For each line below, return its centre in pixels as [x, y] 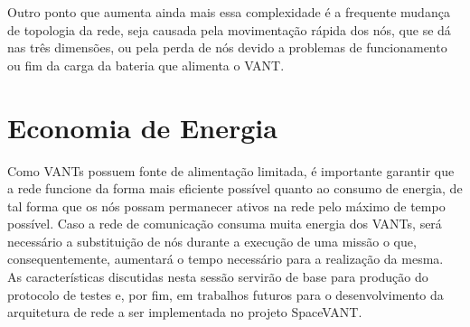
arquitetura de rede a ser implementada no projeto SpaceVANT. [185, 312]
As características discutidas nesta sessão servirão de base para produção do [218, 277]
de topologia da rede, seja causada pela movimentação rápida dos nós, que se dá [229, 29]
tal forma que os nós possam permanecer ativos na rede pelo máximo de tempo [226, 206]
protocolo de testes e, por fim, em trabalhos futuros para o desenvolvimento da [226, 294]
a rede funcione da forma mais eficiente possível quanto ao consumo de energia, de [235, 188]
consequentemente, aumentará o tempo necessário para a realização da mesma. [226, 259]
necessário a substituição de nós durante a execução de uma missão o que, [212, 241]
